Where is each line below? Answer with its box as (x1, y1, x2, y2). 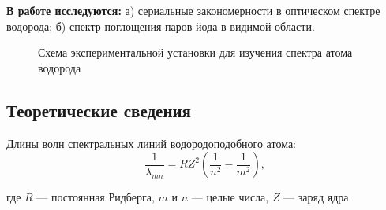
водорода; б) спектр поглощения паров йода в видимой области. (6, 17, 315, 34)
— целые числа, (191, 189, 269, 205)
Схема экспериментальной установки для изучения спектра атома (38, 44, 353, 61)
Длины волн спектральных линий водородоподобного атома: (6, 134, 296, 151)
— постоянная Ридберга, (36, 189, 155, 205)
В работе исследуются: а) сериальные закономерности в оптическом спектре (6, 2, 380, 19)
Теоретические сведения (6, 98, 191, 122)
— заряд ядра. (283, 189, 352, 205)
